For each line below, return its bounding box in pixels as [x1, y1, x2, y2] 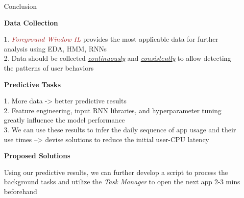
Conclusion [4, 1, 37, 11]
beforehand [4, 186, 37, 196]
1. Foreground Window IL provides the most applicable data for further [4, 34, 219, 44]
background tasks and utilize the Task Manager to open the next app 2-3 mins [4, 176, 240, 187]
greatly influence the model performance [4, 115, 125, 125]
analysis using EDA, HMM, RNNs [4, 43, 107, 53]
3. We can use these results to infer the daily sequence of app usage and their [4, 124, 236, 134]
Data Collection [4, 17, 58, 27]
